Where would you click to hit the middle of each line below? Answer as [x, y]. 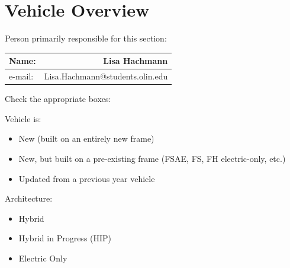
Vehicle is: [23, 118]
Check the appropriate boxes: [58, 99]
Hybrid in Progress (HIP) [65, 238]
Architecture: [29, 198]
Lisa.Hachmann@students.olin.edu [106, 76]
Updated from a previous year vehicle [87, 178]
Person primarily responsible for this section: [86, 38]
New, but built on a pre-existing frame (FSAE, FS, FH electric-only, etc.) [152, 158]
